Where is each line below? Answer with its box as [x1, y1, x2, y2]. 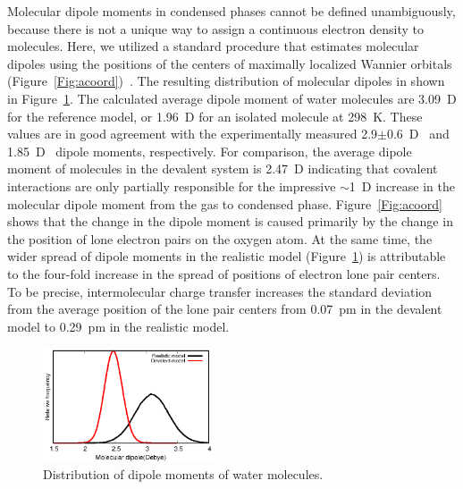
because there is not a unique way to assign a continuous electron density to [7, 19, 425, 38]
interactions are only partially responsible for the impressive [7, 176, 336, 195]
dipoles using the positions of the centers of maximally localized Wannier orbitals [7, 54, 452, 72]
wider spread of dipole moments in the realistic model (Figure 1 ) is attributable [7, 247, 446, 266]
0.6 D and [386, 124, 450, 143]
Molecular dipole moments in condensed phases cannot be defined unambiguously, [7, 2, 456, 20]
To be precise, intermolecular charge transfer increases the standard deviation [7, 282, 433, 300]
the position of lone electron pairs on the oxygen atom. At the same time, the [7, 229, 433, 248]
